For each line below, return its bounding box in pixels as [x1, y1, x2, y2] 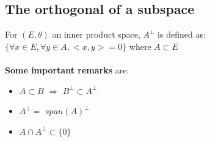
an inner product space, [52, 28, 140, 41]
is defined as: [157, 28, 206, 41]
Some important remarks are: [5, 63, 129, 76]
